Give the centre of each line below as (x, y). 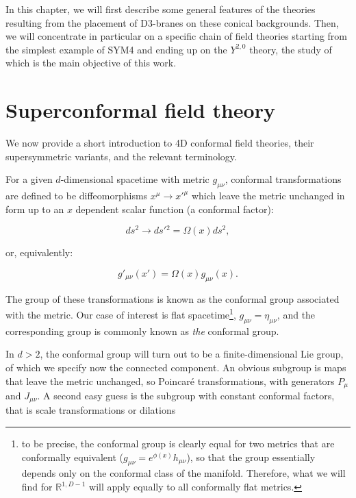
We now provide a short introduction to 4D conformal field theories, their (160, 143)
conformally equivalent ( (73, 457)
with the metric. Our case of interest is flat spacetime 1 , (121, 313)
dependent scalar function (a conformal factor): (175, 209)
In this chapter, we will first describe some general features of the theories (161, 9)
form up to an (35, 209)
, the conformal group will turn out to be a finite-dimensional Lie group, (192, 354)
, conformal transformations (283, 179)
